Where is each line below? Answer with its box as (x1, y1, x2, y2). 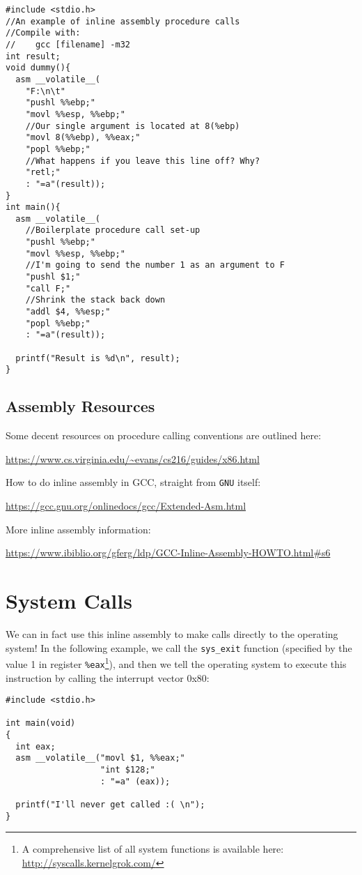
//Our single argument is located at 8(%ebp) (25, 121, 240, 131)
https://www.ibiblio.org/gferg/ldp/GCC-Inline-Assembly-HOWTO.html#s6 (6, 545, 331, 560)
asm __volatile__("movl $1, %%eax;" (15, 753, 185, 763)
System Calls (6, 586, 132, 615)
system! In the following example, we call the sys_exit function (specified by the (6, 640, 352, 655)
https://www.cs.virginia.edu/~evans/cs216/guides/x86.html (6, 451, 260, 466)
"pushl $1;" (25, 272, 81, 282)
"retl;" (25, 167, 61, 178)
